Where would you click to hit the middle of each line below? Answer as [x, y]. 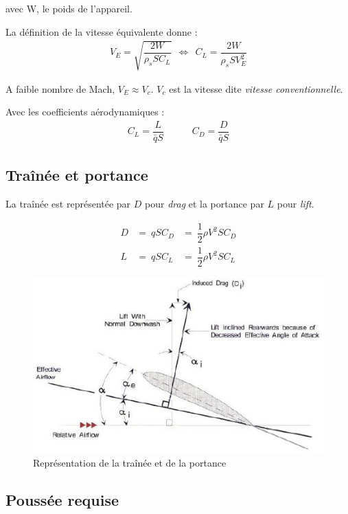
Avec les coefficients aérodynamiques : [85, 112]
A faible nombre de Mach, [60, 88]
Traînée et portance [77, 175]
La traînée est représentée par [68, 204]
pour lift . [295, 204]
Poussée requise [62, 500]
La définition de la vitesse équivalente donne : [102, 31]
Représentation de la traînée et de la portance [130, 463]
